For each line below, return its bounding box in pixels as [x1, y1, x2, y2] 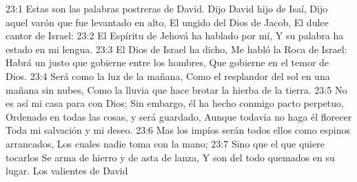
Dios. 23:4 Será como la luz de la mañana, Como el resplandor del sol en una [6, 68, 330, 83]
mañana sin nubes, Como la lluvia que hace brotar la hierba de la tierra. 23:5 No [6, 82, 347, 97]
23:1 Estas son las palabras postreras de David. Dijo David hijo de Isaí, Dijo [6, 1, 328, 15]
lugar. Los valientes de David [6, 163, 128, 178]
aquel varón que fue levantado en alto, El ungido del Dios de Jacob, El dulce [6, 14, 329, 29]
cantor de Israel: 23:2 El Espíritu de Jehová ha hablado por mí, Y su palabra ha [6, 28, 344, 43]
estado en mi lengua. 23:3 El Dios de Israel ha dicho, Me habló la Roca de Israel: [6, 41, 347, 56]
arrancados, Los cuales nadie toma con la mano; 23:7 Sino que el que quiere [6, 136, 325, 150]
